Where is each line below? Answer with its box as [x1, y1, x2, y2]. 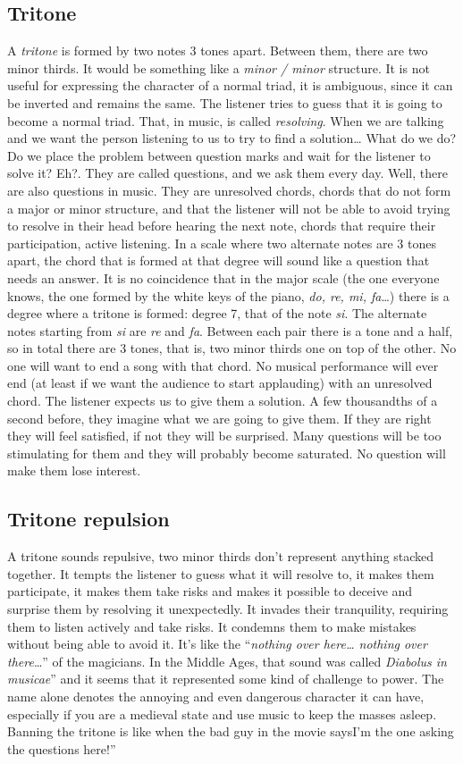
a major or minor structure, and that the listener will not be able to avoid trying [7, 198, 450, 217]
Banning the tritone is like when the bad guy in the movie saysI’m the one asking [7, 722, 454, 741]
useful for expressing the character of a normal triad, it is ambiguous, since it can [7, 76, 453, 95]
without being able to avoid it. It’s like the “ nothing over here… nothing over [7, 634, 427, 653]
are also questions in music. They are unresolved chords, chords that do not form [7, 181, 451, 199]
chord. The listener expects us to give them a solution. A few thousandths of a [7, 391, 438, 410]
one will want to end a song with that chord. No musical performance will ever [7, 356, 439, 374]
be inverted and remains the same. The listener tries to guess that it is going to [7, 93, 442, 112]
